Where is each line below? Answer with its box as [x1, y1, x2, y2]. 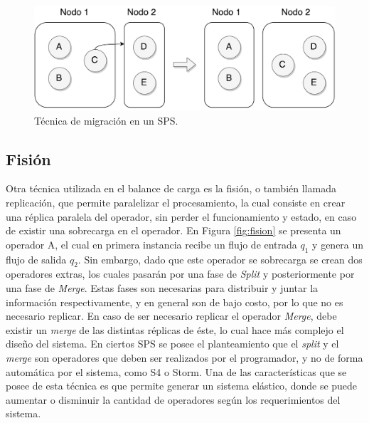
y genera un [312, 236, 364, 251]
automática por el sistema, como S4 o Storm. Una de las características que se [6, 364, 347, 379]
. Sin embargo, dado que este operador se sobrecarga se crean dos [77, 251, 363, 266]
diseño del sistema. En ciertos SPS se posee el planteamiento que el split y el [6, 336, 339, 351]
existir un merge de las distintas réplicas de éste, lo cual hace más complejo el [6, 322, 344, 337]
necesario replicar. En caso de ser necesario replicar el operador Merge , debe [6, 308, 337, 323]
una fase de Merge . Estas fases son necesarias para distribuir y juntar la [6, 280, 319, 295]
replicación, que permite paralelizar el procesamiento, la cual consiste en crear [6, 194, 346, 209]
